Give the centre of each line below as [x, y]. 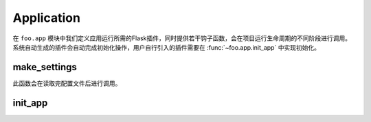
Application [46, 18]
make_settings [45, 67]
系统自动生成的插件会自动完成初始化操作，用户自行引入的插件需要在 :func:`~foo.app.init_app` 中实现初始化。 [167, 47]
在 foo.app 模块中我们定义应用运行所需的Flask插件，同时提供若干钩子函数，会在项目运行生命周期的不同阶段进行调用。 [182, 38]
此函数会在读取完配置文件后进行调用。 [67, 83]
